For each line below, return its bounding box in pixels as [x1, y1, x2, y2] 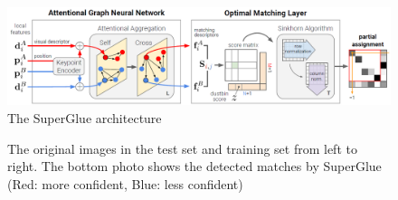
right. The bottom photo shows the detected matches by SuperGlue [7, 157, 382, 176]
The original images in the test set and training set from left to [7, 138, 357, 157]
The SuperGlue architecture [7, 109, 162, 128]
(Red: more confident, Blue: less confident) [7, 174, 243, 193]
